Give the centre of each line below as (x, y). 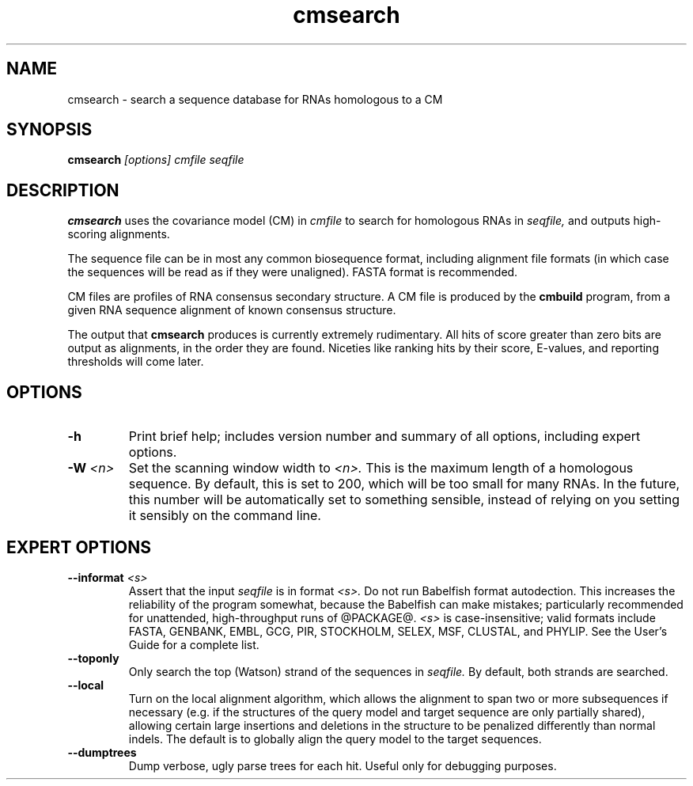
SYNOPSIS (49, 130)
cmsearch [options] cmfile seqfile (156, 160)
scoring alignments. (119, 234)
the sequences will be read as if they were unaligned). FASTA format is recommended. (293, 272)
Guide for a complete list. (194, 644)
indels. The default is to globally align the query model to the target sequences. (335, 739)
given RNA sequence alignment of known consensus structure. (232, 310)
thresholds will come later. (136, 362)
